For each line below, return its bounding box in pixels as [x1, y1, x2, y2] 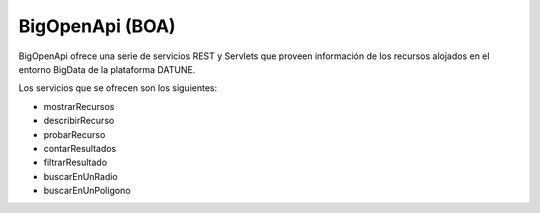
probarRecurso [43, 128, 106, 140]
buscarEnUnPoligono [43, 185, 131, 197]
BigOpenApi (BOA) [18, 15, 176, 37]
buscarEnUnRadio [43, 170, 119, 182]
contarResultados [43, 142, 117, 154]
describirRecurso [43, 115, 115, 127]
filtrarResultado [43, 156, 108, 169]
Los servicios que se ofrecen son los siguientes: [18, 82, 218, 94]
